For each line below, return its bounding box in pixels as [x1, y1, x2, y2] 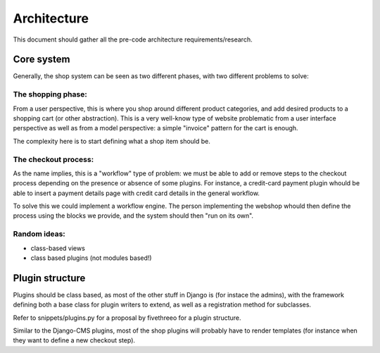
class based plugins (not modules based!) [30, 254, 152, 262]
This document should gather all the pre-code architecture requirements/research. [13, 35, 253, 44]
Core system [13, 54, 70, 66]
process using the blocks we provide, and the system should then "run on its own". [13, 211, 253, 220]
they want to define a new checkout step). [13, 336, 136, 345]
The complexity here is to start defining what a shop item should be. [13, 137, 211, 145]
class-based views [30, 244, 86, 252]
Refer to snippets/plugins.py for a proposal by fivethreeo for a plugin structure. [13, 314, 242, 322]
